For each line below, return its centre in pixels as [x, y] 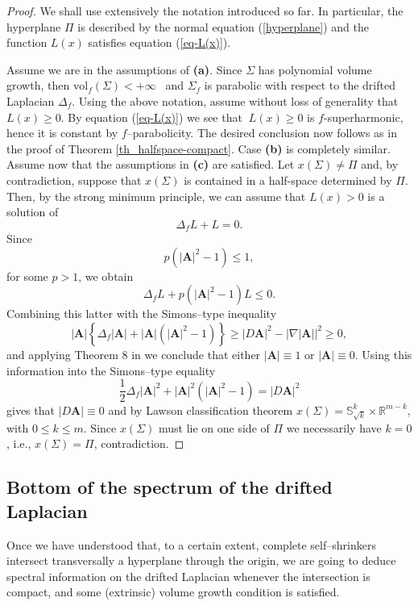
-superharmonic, [363, 117]
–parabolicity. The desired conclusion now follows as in [262, 133]
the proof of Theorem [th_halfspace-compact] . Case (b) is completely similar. [199, 148]
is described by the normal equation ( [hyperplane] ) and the [223, 26]
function [27, 42]
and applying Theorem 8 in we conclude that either [134, 354]
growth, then [38, 85]
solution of [33, 212]
